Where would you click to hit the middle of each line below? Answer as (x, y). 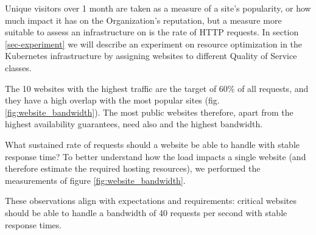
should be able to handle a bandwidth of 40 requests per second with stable (146, 212)
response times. (33, 224)
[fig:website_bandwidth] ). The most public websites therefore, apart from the (149, 112)
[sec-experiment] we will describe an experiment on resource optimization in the (154, 44)
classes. (18, 67)
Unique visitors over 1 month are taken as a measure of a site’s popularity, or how (158, 8)
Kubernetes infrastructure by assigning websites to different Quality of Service (151, 56)
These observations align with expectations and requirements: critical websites (151, 201)
